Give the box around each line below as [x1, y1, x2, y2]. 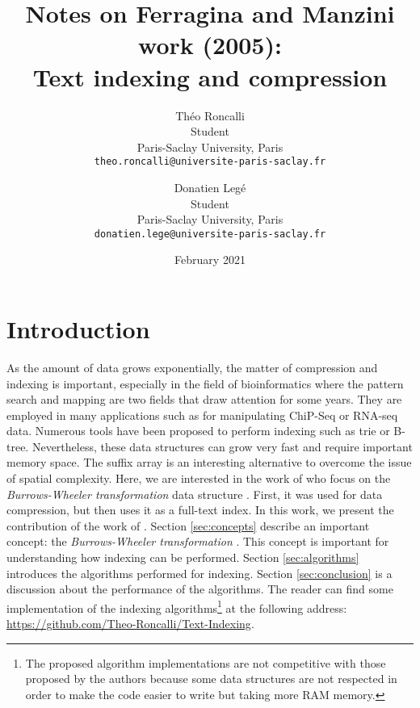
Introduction [6, 312, 150, 345]
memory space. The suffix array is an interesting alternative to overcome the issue [6, 454, 412, 471]
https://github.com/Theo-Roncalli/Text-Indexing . [6, 615, 254, 632]
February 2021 [174, 251, 246, 268]
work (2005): [138, 28, 282, 61]
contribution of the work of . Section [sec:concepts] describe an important [6, 517, 370, 534]
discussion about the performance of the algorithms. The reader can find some [6, 580, 393, 597]
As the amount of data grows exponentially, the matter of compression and [6, 358, 378, 375]
